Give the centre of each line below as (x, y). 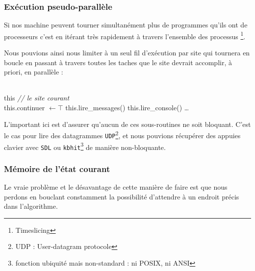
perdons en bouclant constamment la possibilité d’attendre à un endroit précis (122, 196)
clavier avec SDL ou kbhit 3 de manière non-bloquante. (85, 146)
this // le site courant (37, 98)
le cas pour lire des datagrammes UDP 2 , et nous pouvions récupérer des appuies (122, 135)
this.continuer (25, 108)
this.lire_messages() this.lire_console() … (127, 108)
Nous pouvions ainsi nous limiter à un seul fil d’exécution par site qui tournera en (127, 53)
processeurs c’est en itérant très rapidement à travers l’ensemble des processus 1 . (125, 35)
